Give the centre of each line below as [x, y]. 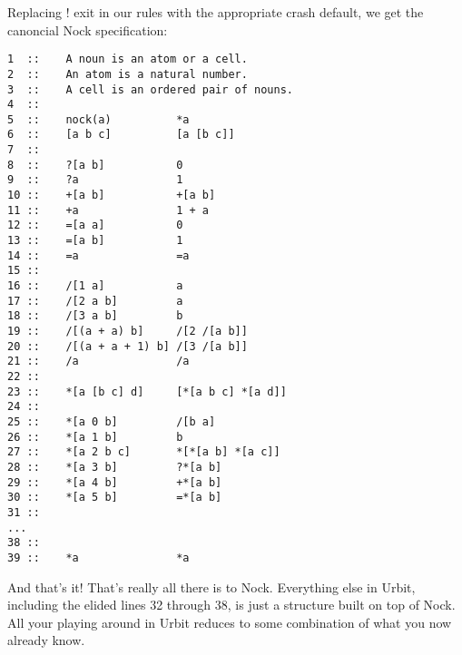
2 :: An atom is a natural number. [128, 74]
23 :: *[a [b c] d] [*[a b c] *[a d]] [147, 391]
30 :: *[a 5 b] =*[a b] [115, 498]
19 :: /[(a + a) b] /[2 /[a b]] [128, 331]
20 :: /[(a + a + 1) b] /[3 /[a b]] [128, 346]
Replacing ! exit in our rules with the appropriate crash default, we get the [216, 12]
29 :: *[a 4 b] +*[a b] [115, 482]
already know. [46, 640]
